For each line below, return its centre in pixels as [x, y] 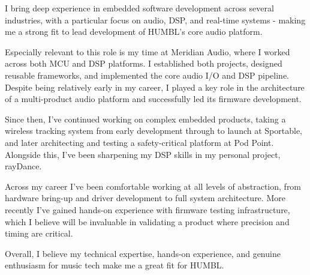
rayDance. [23, 166]
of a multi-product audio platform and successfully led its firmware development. [153, 99]
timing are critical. [39, 233]
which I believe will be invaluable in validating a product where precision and [147, 221]
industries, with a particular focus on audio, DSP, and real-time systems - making [155, 20]
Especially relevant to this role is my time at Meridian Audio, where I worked [148, 51]
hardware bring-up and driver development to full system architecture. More [145, 198]
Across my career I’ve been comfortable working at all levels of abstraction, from [153, 186]
